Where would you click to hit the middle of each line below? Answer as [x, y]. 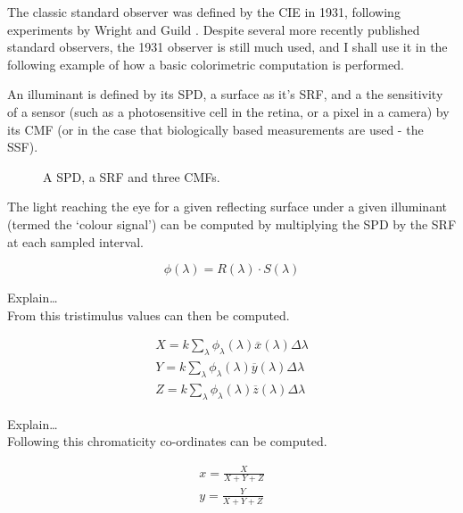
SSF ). [23, 147]
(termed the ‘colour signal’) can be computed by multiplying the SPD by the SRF [232, 223]
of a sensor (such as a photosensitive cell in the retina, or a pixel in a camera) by [228, 111]
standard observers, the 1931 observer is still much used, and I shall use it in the [227, 47]
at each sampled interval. [75, 241]
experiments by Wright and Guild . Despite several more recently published [214, 29]
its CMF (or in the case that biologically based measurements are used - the [215, 129]
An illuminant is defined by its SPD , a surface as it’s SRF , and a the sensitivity [225, 94]
